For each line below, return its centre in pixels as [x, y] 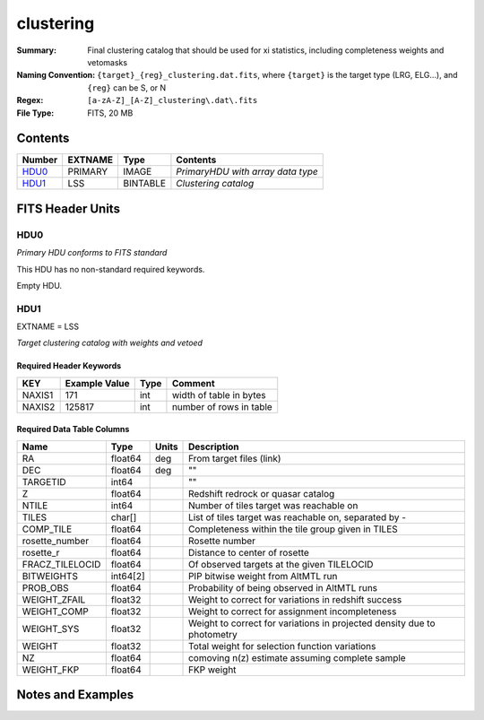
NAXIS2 [39, 406]
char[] [124, 517]
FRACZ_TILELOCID [61, 564]
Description [214, 447]
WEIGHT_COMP [55, 612]
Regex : [30, 100]
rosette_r [41, 552]
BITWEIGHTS [50, 576]
